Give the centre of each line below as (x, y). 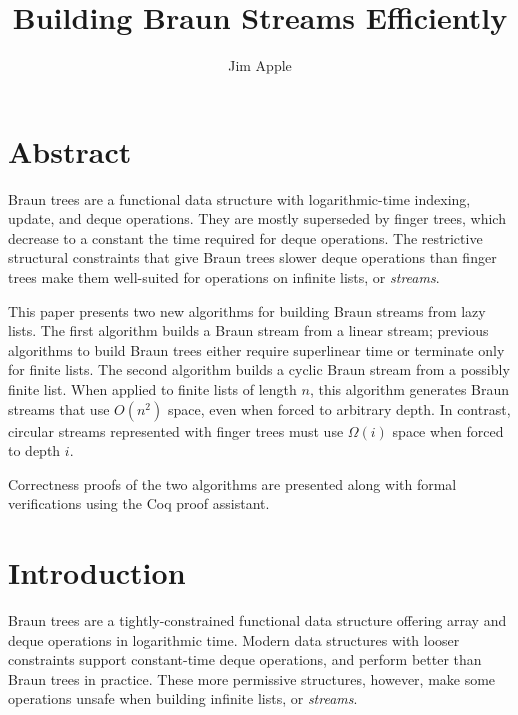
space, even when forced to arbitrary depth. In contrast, (339, 408)
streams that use (59, 408)
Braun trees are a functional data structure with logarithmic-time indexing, (239, 198)
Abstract (70, 150)
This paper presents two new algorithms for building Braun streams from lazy (247, 310)
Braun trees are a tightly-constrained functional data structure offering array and (257, 620)
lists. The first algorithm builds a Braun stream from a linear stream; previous (248, 330)
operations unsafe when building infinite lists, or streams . (183, 698)
